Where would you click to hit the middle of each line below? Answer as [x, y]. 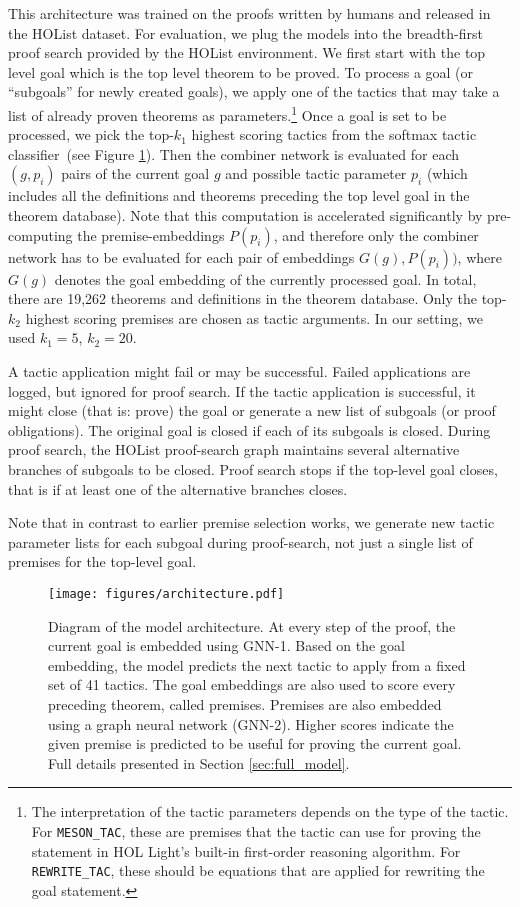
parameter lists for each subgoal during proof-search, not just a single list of [240, 541]
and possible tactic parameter [316, 173]
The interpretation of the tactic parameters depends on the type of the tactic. [270, 811]
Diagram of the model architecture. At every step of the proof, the [252, 625]
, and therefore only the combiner [376, 234]
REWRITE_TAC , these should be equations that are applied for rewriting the [258, 870]
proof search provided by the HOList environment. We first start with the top [247, 52]
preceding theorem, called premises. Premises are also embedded [245, 703]
